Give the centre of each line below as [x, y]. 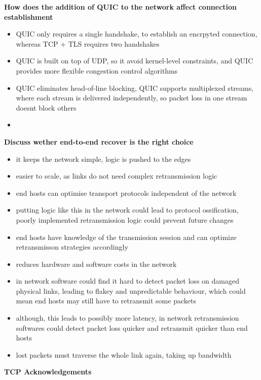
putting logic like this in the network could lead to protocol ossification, [127, 210]
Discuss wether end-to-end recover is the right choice [99, 141]
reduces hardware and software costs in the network [96, 264]
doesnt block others [46, 107]
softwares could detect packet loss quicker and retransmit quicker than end [132, 327]
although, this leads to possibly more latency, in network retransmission [127, 318]
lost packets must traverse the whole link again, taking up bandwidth [124, 354]
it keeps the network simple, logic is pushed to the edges [103, 159]
